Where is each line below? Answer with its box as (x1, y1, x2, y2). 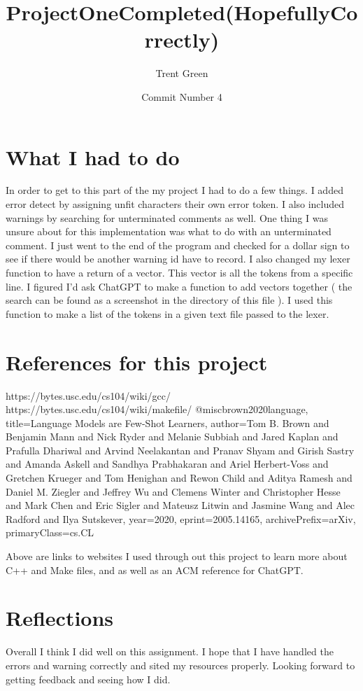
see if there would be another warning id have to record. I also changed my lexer (6, 251, 350, 266)
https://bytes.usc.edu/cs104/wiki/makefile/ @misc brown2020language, (6, 402, 308, 417)
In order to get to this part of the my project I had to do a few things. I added (6, 183, 343, 197)
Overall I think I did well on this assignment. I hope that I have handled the (6, 644, 334, 659)
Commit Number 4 (141, 89, 222, 104)
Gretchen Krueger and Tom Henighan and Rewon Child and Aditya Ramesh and (6, 470, 353, 485)
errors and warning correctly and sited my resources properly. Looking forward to (6, 657, 355, 672)
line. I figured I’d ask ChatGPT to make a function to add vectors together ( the (6, 279, 353, 293)
